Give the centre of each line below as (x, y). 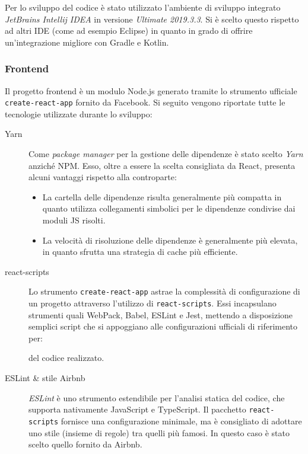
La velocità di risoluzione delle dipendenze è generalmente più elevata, (170, 240)
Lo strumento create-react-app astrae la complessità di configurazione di (164, 291)
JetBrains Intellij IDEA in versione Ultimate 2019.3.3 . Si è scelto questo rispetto (152, 19)
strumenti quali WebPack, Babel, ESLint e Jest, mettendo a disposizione (161, 314)
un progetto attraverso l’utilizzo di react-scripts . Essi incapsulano (153, 303)
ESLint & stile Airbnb (45, 378)
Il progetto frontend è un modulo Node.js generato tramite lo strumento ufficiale (151, 90)
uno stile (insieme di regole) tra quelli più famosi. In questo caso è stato (159, 432)
